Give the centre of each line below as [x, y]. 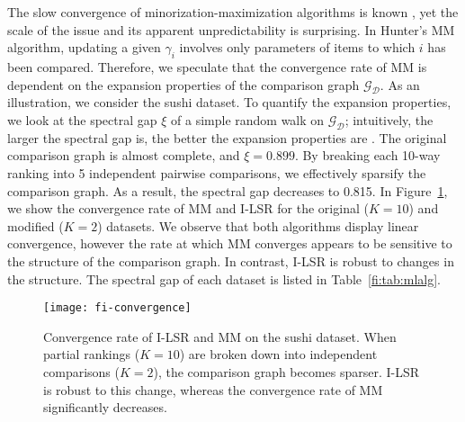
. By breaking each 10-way [367, 155]
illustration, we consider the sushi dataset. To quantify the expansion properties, [229, 102]
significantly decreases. [105, 407]
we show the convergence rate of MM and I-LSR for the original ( [188, 208]
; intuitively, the [389, 119]
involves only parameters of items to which [297, 47]
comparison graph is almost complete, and [124, 155]
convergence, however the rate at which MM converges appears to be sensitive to [230, 243]
